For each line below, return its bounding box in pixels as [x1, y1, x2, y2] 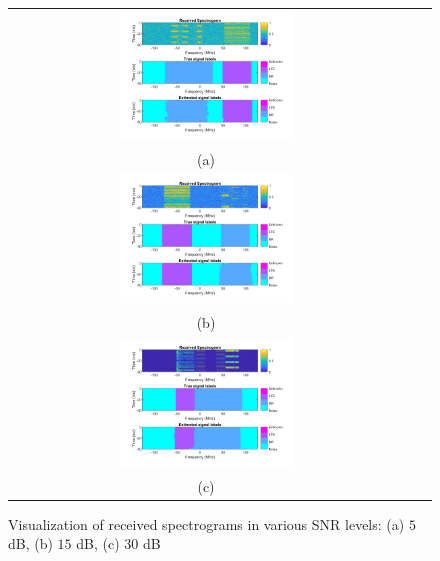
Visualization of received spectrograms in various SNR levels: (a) [8, 513, 405, 534]
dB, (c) [76, 533, 120, 554]
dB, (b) [8, 533, 53, 554]
